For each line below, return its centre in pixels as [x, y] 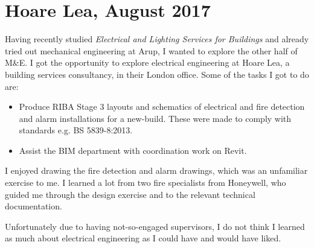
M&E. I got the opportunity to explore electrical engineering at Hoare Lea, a [147, 62]
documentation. [34, 206]
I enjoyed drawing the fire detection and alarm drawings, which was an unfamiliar [156, 170]
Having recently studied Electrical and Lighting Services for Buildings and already [157, 39]
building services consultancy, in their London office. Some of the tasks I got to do [157, 74]
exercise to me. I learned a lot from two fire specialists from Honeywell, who [146, 183]
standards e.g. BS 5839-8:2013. [76, 130]
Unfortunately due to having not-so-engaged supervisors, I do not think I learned [155, 226]
